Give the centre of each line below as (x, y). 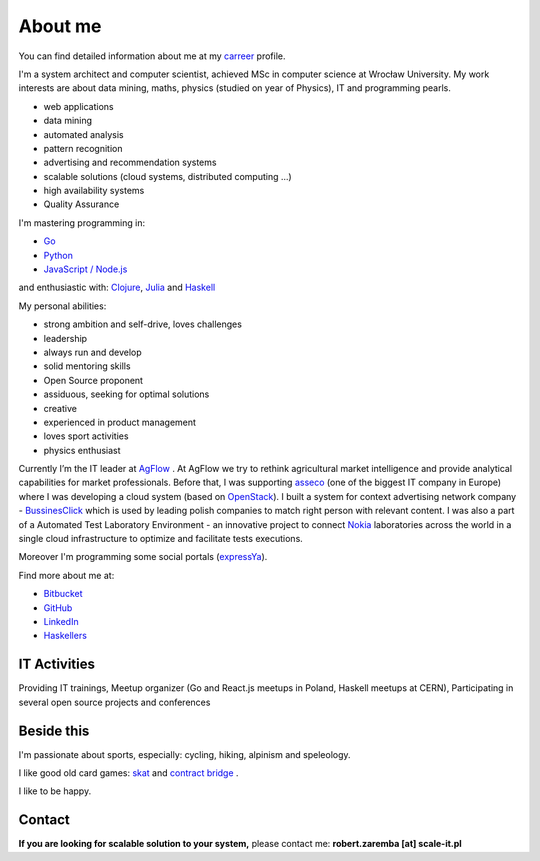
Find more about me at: (66, 575)
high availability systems (94, 191)
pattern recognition (83, 148)
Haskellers (65, 636)
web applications (78, 106)
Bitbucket (63, 594)
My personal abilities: (62, 306)
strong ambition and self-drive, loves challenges (142, 324)
